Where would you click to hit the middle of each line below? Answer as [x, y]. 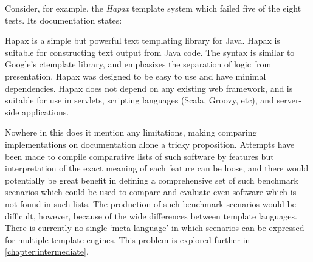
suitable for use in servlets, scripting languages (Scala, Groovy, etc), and [139, 100]
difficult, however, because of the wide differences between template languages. [151, 215]
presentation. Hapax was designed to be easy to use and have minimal [136, 76]
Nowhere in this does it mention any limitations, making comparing [131, 132]
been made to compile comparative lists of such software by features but [139, 156]
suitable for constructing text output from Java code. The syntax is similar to [150, 52]
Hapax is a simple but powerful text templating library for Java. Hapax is [143, 40]
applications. [46, 112]
